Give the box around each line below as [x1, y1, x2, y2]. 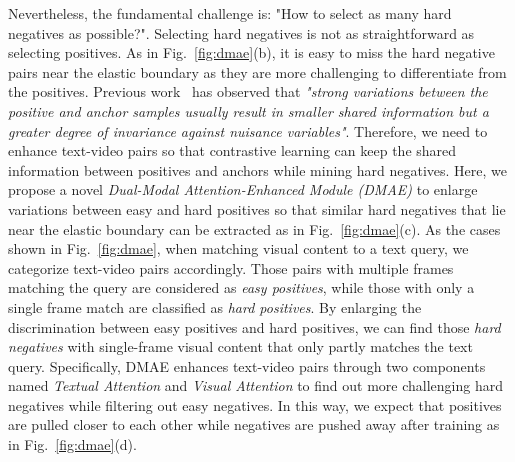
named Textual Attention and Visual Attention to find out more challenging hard [8, 375, 503, 396]
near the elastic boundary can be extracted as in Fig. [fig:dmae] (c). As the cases [8, 218, 501, 239]
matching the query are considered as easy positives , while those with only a [8, 277, 475, 298]
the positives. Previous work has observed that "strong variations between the [8, 81, 488, 102]
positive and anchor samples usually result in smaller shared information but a [8, 100, 489, 121]
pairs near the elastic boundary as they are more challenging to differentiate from [8, 61, 507, 82]
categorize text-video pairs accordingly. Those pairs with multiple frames [8, 257, 454, 278]
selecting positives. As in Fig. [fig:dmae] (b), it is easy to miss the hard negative [8, 42, 495, 63]
